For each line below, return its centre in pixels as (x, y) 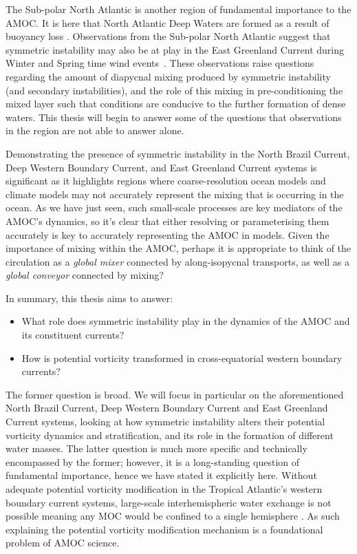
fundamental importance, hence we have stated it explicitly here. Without (161, 475)
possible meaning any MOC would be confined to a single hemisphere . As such (173, 516)
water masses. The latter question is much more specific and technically (156, 448)
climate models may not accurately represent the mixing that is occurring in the (175, 194)
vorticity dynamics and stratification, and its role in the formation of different (170, 435)
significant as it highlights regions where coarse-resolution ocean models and (166, 181)
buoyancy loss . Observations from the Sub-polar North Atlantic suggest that (168, 36)
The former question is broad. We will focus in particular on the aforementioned (175, 394)
